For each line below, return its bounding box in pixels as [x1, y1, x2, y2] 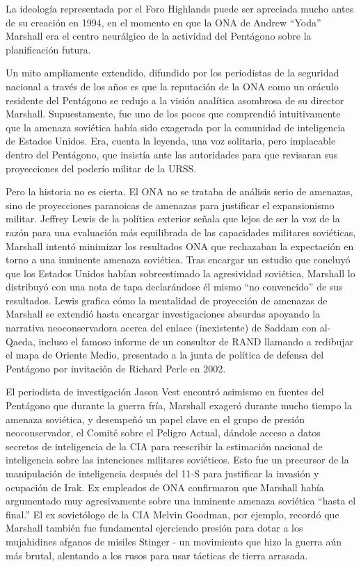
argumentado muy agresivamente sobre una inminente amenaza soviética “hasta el [6, 493, 356, 508]
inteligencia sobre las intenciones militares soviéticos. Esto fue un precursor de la [6, 452, 349, 467]
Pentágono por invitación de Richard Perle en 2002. [6, 361, 226, 375]
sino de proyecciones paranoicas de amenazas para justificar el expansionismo [6, 197, 335, 212]
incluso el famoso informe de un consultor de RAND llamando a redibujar [38, 334, 354, 348]
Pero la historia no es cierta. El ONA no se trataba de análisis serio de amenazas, [6, 184, 353, 199]
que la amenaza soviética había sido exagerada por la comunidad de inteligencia [6, 120, 346, 134]
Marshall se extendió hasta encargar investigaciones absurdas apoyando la [6, 306, 321, 321]
